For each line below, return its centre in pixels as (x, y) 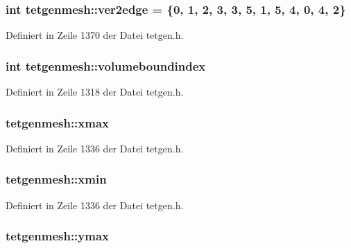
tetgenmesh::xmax (58, 122)
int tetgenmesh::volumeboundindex (106, 65)
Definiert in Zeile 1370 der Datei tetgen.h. (95, 35)
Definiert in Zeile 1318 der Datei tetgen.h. (95, 92)
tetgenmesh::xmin (56, 179)
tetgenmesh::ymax (58, 236)
